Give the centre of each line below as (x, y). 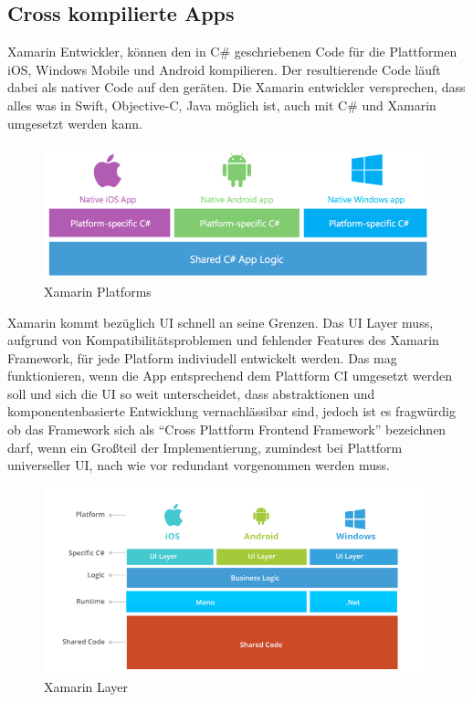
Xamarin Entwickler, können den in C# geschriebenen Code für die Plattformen (232, 52)
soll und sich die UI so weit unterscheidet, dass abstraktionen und (191, 393)
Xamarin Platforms (98, 291)
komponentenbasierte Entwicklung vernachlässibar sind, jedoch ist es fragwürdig (231, 411)
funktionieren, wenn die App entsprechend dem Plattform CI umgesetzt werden (230, 376)
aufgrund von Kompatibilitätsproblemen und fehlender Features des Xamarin (223, 340)
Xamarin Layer (86, 687)
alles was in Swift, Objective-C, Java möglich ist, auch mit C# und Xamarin (222, 105)
